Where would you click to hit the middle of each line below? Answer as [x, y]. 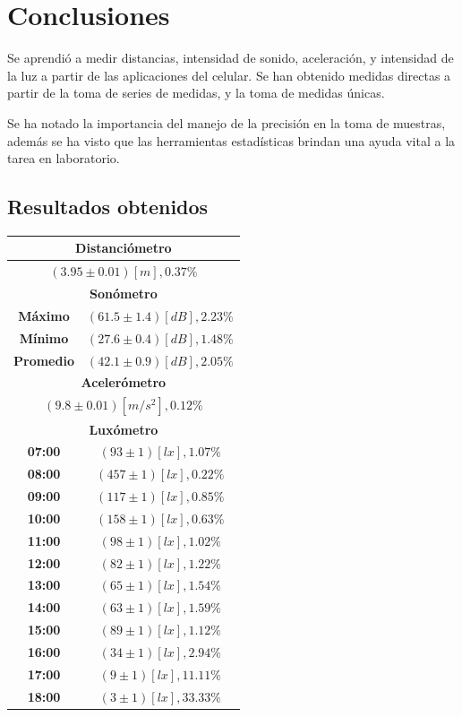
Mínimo [44, 337]
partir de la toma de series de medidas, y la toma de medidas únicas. [196, 93]
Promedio [44, 360]
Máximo [44, 315]
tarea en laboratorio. [64, 158]
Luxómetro [124, 429]
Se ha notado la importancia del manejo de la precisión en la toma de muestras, [227, 122]
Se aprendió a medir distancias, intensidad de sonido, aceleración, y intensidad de [231, 58]
